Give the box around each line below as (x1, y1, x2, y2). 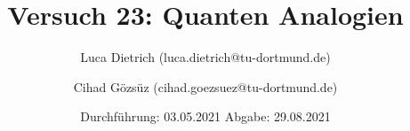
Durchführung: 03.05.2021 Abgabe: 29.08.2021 (80, 107, 331, 126)
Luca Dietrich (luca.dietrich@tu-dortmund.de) (80, 48, 331, 66)
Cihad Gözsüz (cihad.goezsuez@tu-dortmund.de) (73, 77, 338, 96)
